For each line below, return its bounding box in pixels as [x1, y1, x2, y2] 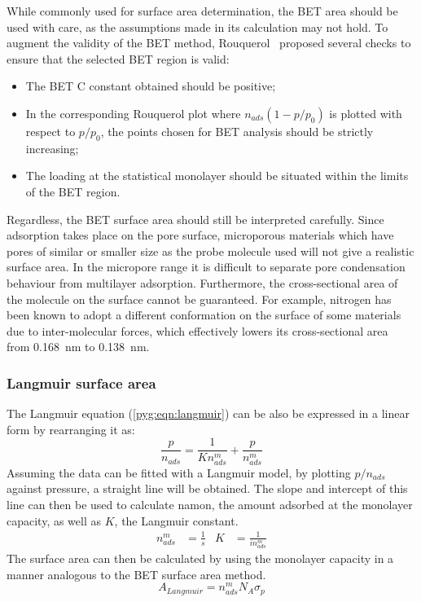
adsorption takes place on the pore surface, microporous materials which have [7, 226, 394, 244]
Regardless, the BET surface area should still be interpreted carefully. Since [7, 210, 384, 227]
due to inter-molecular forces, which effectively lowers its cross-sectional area [7, 322, 388, 339]
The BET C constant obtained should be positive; [25, 77, 276, 94]
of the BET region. [25, 182, 121, 200]
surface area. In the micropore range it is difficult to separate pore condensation [7, 258, 406, 275]
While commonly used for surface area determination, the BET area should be [7, 2, 398, 19]
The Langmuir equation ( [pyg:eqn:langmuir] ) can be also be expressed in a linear [7, 405, 410, 422]
